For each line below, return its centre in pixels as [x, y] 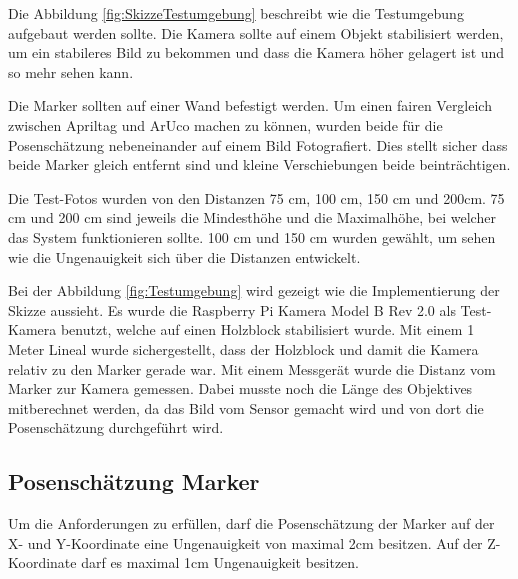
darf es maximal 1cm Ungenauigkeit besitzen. [220, 562]
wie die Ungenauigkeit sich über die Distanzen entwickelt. [184, 256]
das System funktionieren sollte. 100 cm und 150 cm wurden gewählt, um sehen [252, 236]
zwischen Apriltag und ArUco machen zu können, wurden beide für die [225, 124]
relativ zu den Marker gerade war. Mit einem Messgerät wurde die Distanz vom [252, 368]
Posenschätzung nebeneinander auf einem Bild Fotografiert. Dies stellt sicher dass [258, 144]
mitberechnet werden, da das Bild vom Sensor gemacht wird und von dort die [246, 407]
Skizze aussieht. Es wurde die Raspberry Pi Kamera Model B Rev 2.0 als [232, 309]
